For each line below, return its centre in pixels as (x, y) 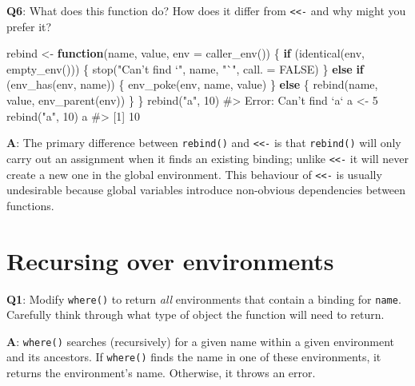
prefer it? (29, 26)
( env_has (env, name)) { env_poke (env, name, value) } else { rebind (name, (192, 84)
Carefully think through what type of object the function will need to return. (196, 314)
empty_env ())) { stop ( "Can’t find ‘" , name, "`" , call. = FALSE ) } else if (185, 68)
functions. (30, 205)
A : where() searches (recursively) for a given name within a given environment (201, 341)
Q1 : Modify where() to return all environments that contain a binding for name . (204, 298)
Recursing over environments (170, 260)
